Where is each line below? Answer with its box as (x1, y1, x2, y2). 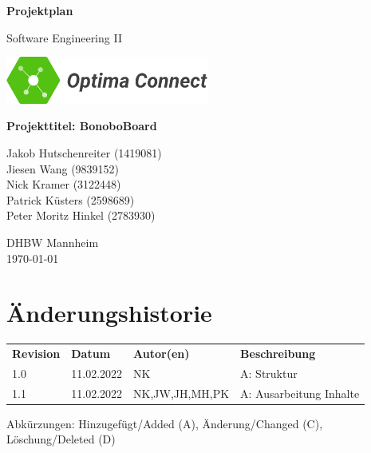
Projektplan (6, 2, 73, 18)
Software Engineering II (6, 29, 122, 46)
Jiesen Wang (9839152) (6, 160, 120, 177)
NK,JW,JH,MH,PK (133, 384, 230, 401)
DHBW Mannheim (6, 233, 99, 250)
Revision (12, 345, 61, 361)
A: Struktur (240, 364, 298, 381)
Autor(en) (133, 345, 190, 361)
